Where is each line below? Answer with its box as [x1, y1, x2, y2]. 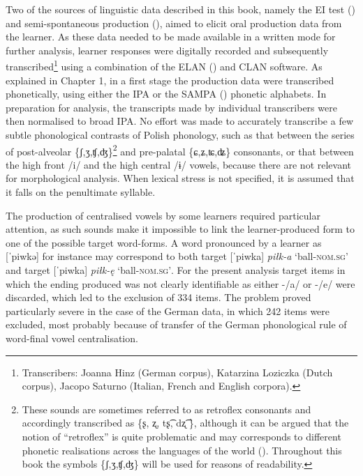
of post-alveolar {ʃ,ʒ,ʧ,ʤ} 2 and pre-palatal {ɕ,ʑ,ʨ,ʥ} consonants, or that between [6, 141, 354, 158]
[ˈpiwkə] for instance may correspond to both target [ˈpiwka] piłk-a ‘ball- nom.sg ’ [6, 249, 348, 263]
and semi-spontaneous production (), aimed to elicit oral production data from [6, 15, 342, 30]
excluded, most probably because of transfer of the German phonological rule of [6, 317, 347, 332]
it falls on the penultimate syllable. [6, 185, 156, 199]
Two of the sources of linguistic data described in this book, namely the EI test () [6, 2, 355, 16]
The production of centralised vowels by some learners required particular [6, 208, 320, 222]
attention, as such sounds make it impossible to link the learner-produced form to [6, 222, 355, 236]
